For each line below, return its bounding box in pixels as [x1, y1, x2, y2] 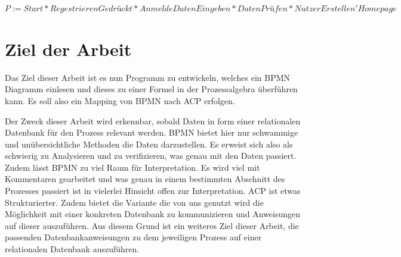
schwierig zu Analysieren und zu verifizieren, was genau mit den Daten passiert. [5, 149, 297, 162]
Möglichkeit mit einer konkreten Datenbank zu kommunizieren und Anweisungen [5, 208, 301, 220]
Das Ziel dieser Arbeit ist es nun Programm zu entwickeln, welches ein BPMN [5, 71, 291, 83]
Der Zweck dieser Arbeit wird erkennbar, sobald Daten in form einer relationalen [5, 114, 301, 127]
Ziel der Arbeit [5, 36, 132, 61]
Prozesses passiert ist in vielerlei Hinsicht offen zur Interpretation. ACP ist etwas [5, 184, 301, 197]
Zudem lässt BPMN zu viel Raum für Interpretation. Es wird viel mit [5, 161, 260, 173]
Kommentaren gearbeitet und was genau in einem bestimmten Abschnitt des [5, 173, 285, 185]
